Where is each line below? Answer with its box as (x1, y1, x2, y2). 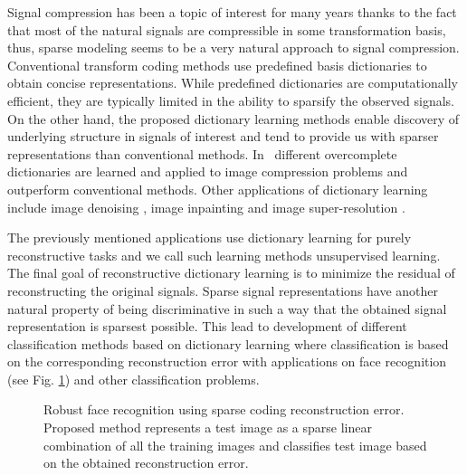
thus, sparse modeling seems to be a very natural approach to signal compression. (7, 38, 460, 57)
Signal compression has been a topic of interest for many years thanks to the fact (7, 3, 457, 21)
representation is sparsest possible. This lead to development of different (7, 317, 407, 336)
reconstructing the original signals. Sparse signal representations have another (7, 280, 439, 299)
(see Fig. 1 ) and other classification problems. (7, 369, 260, 388)
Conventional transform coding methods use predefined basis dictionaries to (7, 55, 427, 74)
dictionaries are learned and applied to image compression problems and (7, 162, 408, 181)
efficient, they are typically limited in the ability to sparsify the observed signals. (7, 90, 455, 109)
